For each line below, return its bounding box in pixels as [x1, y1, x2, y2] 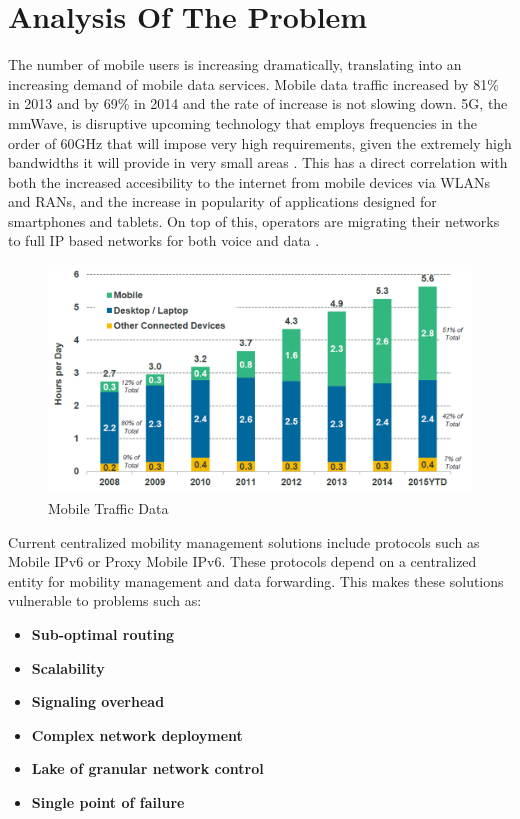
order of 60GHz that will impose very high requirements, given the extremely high [8, 132, 512, 153]
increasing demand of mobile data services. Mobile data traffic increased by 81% [8, 73, 499, 94]
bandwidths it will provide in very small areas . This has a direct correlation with [8, 152, 508, 173]
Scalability [31, 657, 105, 678]
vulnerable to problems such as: [8, 590, 202, 611]
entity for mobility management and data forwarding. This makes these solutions [8, 570, 504, 591]
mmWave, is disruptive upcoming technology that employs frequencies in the [8, 112, 477, 133]
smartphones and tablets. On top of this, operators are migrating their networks [8, 210, 500, 231]
